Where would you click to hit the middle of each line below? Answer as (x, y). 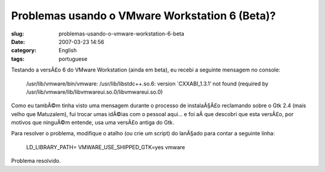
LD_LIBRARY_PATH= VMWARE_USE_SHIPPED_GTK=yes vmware (106, 147)
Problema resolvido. (36, 161)
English (68, 51)
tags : (18, 59)
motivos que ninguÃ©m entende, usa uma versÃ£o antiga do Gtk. (93, 123)
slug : (17, 34)
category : (24, 51)
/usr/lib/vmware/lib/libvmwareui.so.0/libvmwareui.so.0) (94, 92)
